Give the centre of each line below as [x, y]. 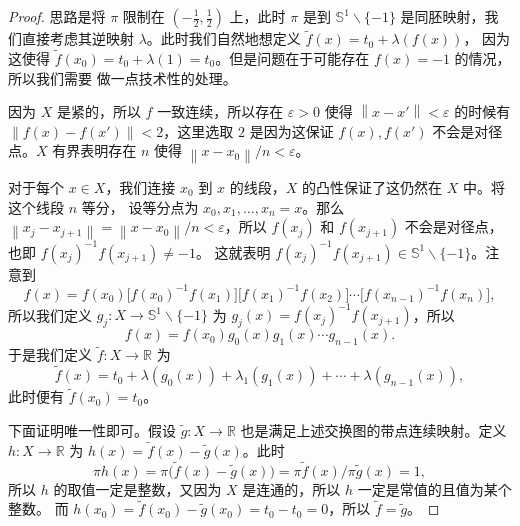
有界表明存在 [94, 150]
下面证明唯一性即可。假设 [92, 429]
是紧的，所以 [98, 111]
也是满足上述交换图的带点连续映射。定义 [373, 429]
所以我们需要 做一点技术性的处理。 [122, 77]
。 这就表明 [233, 251]
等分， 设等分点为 [140, 206]
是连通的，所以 [291, 488]
